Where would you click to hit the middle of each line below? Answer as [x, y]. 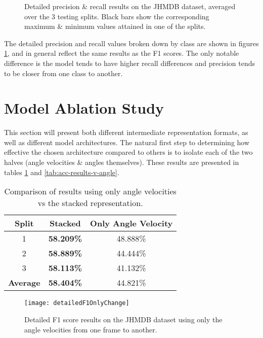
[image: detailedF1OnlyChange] [77, 303]
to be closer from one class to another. [63, 73]
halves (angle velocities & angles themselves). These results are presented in [122, 162]
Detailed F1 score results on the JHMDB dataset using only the [123, 319]
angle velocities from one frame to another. [91, 329]
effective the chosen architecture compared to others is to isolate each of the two [128, 152]
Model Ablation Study [84, 108]
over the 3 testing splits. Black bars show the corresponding [117, 16]
